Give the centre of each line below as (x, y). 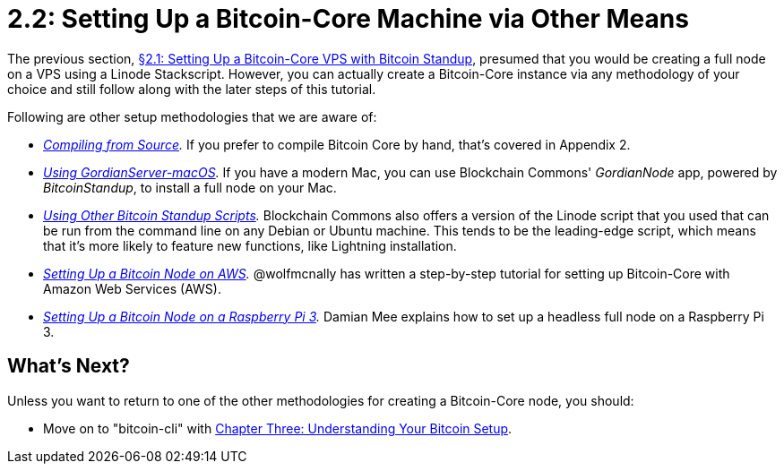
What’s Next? (69, 366)
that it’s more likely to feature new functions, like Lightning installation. (250, 245)
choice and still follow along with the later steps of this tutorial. (192, 89)
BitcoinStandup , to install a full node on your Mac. (190, 187)
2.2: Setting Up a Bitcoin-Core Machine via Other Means (348, 19)
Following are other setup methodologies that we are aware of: (192, 116)
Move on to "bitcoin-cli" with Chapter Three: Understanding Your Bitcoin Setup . (278, 428)
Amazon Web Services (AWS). (132, 288)
